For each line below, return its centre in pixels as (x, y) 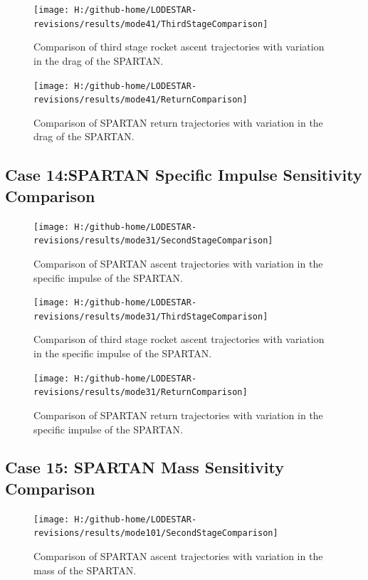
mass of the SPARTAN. (85, 570)
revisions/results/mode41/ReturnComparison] (141, 100)
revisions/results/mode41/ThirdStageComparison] (151, 24)
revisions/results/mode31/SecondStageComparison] (153, 241)
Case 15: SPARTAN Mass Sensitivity (144, 467)
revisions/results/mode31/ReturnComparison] (141, 392)
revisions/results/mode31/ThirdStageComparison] (151, 316)
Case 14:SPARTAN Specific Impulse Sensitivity (184, 175)
